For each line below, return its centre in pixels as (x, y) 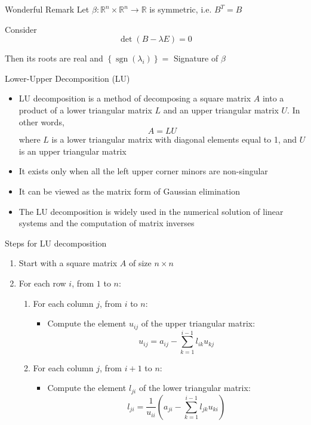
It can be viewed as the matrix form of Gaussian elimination (130, 191)
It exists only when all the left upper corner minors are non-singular (143, 171)
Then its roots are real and (54, 58)
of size (140, 263)
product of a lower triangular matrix (85, 110)
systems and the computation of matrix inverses (107, 223)
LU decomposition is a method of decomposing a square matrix (135, 98)
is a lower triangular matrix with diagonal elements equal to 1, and (174, 139)
